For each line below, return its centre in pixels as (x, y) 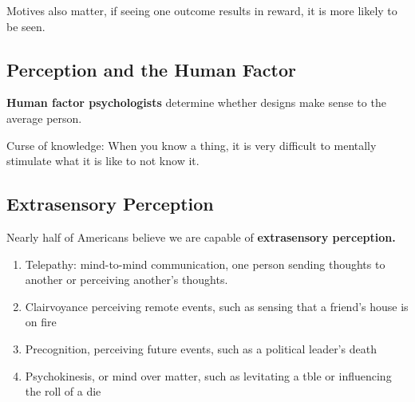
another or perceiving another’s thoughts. (126, 280)
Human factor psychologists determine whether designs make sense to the (196, 102)
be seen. (26, 26)
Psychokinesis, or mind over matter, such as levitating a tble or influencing (208, 375)
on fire (41, 322)
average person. (44, 118)
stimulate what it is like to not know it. (103, 161)
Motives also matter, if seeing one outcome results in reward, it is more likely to (202, 10)
